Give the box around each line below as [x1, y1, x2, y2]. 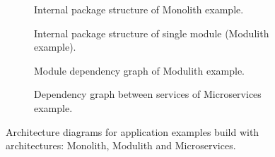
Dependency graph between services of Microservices [34, 87, 262, 101]
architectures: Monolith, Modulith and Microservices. [6, 138, 236, 153]
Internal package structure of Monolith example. [34, 2, 244, 16]
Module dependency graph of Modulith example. [34, 63, 245, 77]
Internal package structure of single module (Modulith [34, 25, 269, 40]
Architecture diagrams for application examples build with [6, 124, 259, 139]
